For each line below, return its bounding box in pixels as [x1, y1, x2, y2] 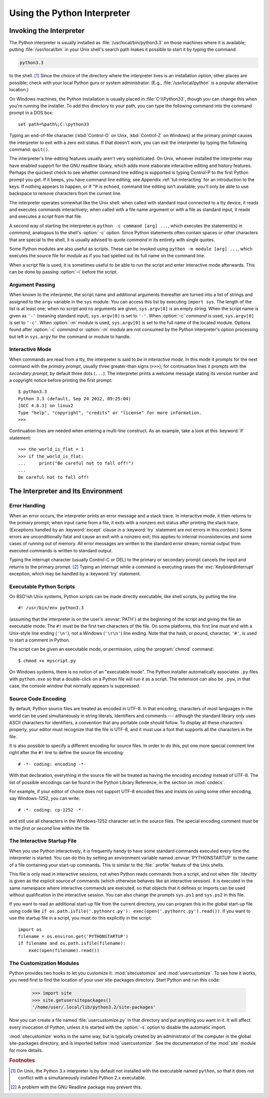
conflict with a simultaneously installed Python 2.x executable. [18, 1075, 146, 1081]
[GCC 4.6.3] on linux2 [18, 403, 74, 409]
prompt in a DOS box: [9, 110, 53, 116]
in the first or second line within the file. [9, 825, 91, 831]
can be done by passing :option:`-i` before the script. [9, 269, 118, 275]
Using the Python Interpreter [9, 7, 131, 18]
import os [18, 927, 42, 932]
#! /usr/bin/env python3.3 [18, 605, 84, 611]
